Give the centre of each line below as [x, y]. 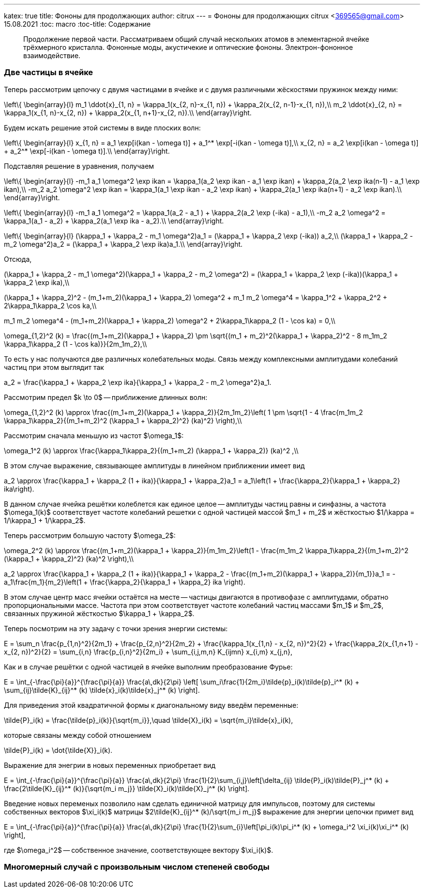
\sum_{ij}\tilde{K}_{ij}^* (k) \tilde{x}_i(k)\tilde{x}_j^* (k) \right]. [102, 690]
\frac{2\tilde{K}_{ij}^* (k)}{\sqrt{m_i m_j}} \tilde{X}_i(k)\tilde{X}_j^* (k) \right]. [127, 788]
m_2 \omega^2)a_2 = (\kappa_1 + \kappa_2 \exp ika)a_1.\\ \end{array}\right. [123, 244]
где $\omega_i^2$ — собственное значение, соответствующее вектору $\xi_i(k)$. [139, 850]
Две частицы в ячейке [49, 72]
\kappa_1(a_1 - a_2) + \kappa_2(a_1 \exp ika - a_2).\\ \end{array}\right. [114, 221]
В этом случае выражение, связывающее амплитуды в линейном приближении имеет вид [154, 465]
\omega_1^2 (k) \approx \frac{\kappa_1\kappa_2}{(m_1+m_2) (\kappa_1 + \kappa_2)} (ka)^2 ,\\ [151, 450]
